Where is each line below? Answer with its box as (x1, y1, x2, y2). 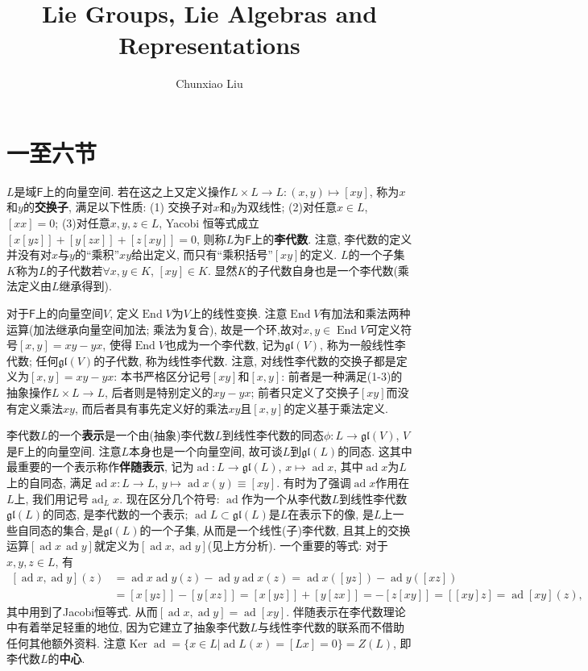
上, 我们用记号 (14, 490, 89, 506)
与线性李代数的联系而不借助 (258, 619, 405, 636)
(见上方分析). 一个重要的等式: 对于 (207, 537, 388, 554)
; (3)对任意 (55, 215, 110, 231)
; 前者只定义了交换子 (251, 383, 359, 400)
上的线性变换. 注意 (189, 305, 288, 321)
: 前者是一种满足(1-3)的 (281, 368, 403, 385)
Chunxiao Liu (176, 75, 243, 92)
